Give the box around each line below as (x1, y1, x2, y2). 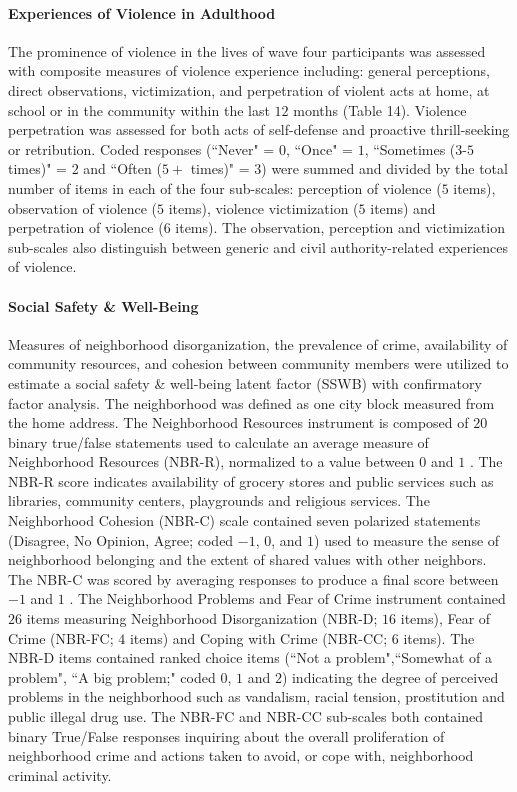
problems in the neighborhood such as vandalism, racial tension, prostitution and (8, 686, 505, 707)
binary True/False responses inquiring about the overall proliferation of (8, 725, 445, 746)
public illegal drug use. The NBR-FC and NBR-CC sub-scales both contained (8, 706, 483, 726)
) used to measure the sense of (314, 529, 500, 550)
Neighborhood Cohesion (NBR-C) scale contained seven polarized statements (8, 510, 481, 531)
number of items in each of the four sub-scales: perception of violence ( (8, 177, 442, 198)
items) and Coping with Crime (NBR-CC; (129, 627, 388, 648)
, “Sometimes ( (364, 138, 456, 159)
